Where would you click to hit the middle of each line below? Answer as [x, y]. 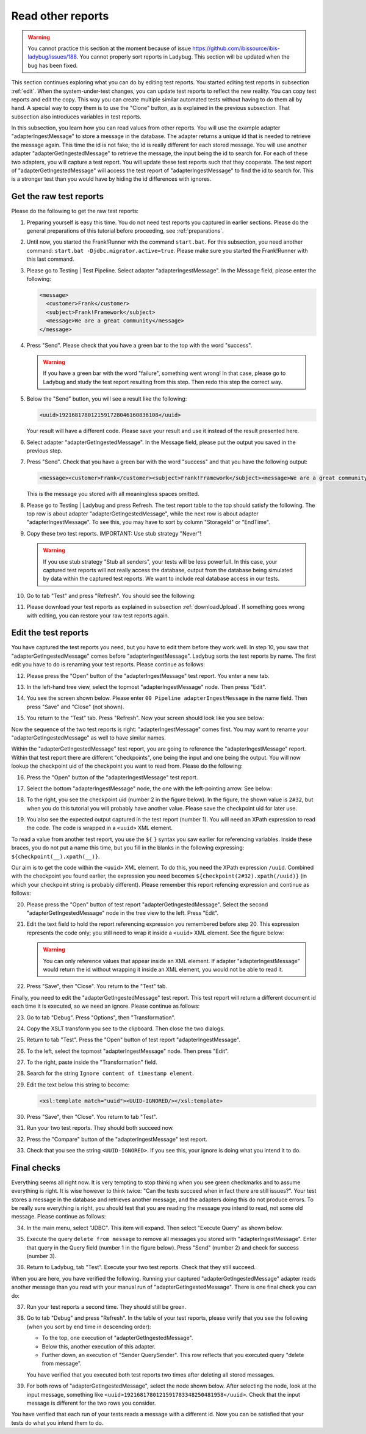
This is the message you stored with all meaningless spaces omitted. [113, 494]
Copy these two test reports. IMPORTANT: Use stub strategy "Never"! [114, 533]
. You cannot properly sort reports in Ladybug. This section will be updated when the [183, 57]
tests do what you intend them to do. [57, 1422]
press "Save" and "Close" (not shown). [75, 707]
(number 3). [41, 1256]
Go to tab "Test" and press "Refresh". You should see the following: [111, 595]
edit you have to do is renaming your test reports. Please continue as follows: [108, 664]
